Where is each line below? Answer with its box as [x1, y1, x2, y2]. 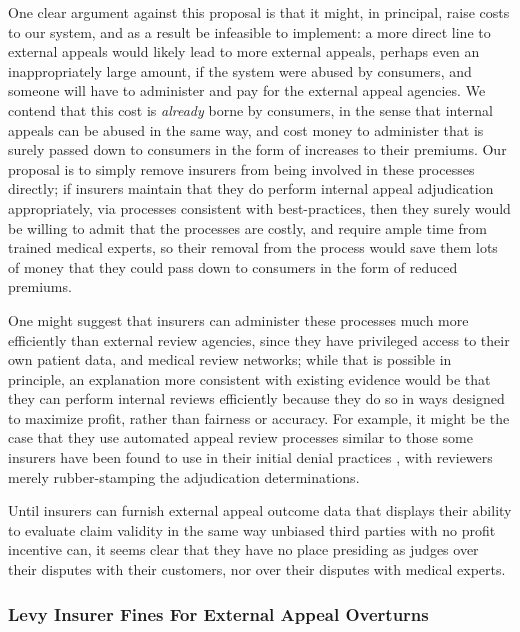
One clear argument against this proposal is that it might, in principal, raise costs [8, 2, 510, 22]
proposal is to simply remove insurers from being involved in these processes [8, 158, 475, 179]
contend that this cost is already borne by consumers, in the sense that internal [8, 99, 493, 120]
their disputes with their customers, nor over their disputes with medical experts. [8, 559, 506, 580]
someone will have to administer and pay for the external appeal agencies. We [8, 80, 486, 101]
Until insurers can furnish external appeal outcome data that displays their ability [8, 500, 512, 521]
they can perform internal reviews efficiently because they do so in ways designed [8, 388, 505, 409]
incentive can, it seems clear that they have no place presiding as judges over [8, 539, 479, 560]
